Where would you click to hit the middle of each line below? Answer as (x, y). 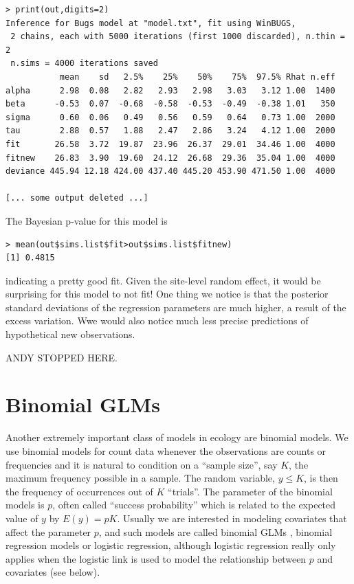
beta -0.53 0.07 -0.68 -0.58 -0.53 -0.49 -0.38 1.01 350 (170, 104)
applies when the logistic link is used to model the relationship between (156, 558)
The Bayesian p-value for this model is (87, 220)
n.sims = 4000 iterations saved (84, 64)
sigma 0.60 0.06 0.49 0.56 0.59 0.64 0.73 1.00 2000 (170, 117)
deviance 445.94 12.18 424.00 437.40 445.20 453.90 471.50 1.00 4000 (170, 171)
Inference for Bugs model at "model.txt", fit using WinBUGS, (151, 23)
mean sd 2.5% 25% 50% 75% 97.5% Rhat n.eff (197, 77)
